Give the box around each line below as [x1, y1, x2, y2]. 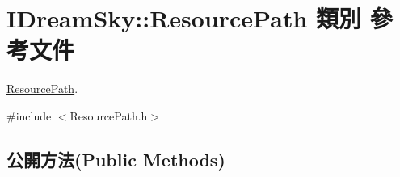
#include [6, 107, 52, 124]
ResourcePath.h [69, 107, 148, 124]
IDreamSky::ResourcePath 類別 [6, 2, 362, 35]
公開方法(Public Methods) [6, 146, 225, 171]
